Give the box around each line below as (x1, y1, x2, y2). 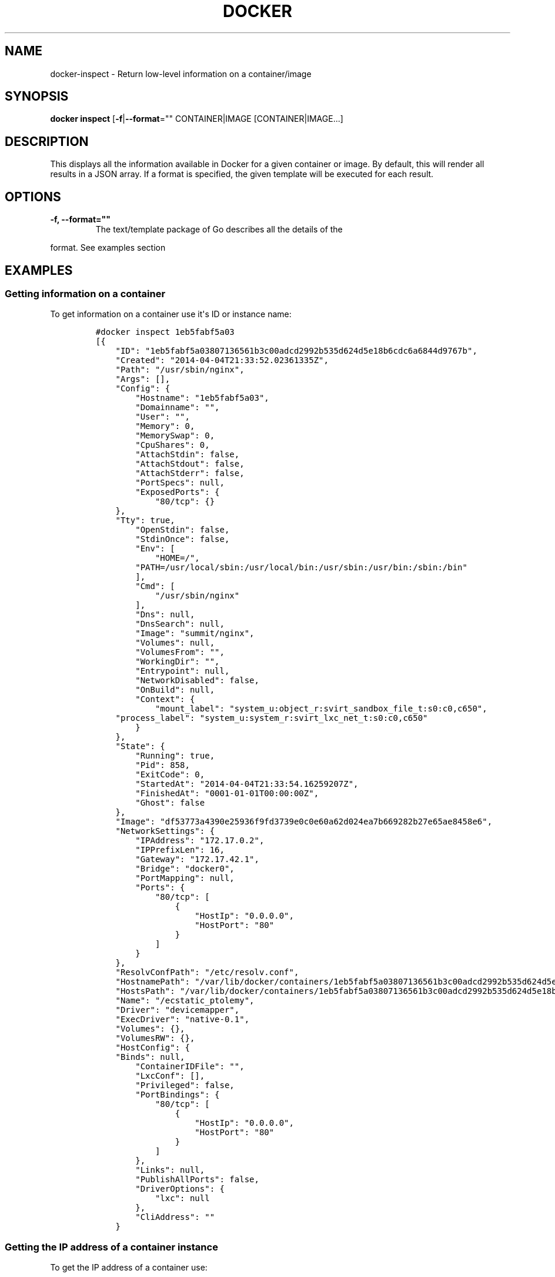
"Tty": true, (115, 516, 175, 526)
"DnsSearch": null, (135, 619, 225, 629)
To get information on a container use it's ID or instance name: (50, 309, 292, 320)
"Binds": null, (115, 1052, 185, 1062)
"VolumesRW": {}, (115, 1033, 195, 1043)
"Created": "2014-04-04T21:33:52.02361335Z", (115, 355, 329, 365)
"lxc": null (155, 1193, 210, 1203)
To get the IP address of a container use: (50, 1262, 208, 1273)
